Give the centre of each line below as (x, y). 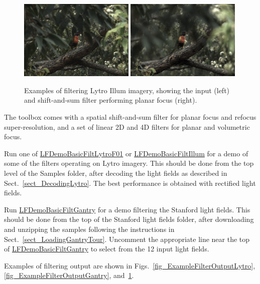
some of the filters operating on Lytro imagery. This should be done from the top (129, 163)
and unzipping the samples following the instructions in (89, 229)
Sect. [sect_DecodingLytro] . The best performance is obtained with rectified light (130, 183)
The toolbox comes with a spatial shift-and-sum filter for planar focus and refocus (130, 117)
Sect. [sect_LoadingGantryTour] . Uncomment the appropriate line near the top (127, 239)
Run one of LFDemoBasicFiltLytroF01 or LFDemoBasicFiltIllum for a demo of (126, 153)
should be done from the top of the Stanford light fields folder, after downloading (129, 219)
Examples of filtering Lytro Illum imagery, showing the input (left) (127, 90)
